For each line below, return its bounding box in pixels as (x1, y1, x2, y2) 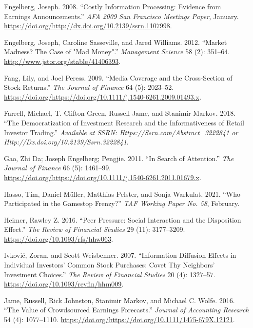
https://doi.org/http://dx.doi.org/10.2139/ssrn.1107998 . (4, 20, 172, 31)
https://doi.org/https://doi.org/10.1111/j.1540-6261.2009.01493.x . (4, 91, 201, 102)
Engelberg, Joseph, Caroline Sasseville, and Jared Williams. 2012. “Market (4, 37, 227, 47)
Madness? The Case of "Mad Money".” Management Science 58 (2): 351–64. (4, 46, 230, 57)
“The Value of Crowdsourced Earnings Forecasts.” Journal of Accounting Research (4, 305, 249, 315)
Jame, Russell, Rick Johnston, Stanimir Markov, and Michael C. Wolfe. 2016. (4, 295, 235, 305)
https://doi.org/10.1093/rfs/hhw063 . (4, 233, 113, 244)
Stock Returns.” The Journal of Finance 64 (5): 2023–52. (4, 82, 174, 92)
